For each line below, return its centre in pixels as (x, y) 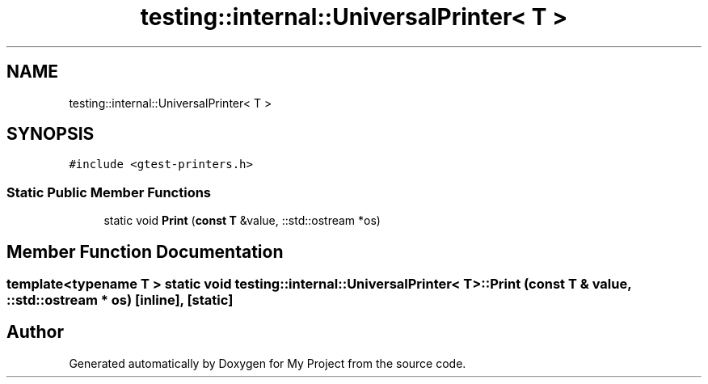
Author (35, 332)
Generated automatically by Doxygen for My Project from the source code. (268, 363)
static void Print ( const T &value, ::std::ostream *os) (242, 221)
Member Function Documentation (145, 251)
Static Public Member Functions (109, 192)
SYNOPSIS (51, 134)
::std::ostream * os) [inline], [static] (120, 300)
